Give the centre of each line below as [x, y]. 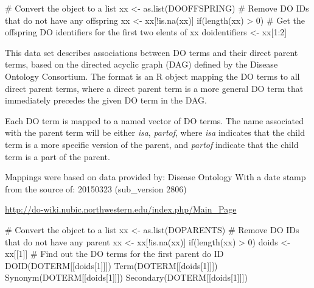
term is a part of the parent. [58, 156]
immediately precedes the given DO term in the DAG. [106, 100]
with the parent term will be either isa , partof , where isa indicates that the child [155, 132]
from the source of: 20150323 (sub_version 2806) [96, 188]
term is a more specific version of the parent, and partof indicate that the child [152, 144]
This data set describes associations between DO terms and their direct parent [152, 52]
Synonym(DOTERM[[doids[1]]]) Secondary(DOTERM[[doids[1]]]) [126, 277]
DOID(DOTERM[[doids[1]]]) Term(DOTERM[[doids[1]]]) [111, 265]
